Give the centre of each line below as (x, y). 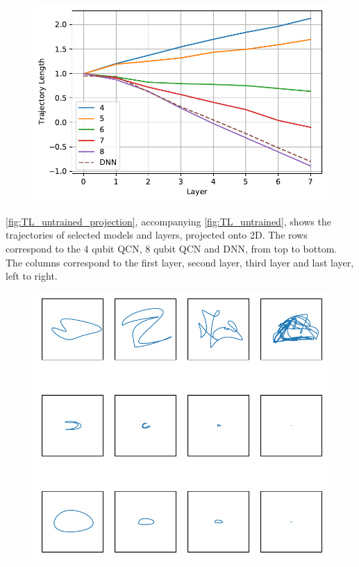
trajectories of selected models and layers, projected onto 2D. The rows (157, 235)
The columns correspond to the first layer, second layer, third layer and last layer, (180, 262)
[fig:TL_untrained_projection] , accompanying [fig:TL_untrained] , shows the (168, 221)
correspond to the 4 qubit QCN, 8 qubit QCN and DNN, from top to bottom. (172, 248)
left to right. (32, 276)
